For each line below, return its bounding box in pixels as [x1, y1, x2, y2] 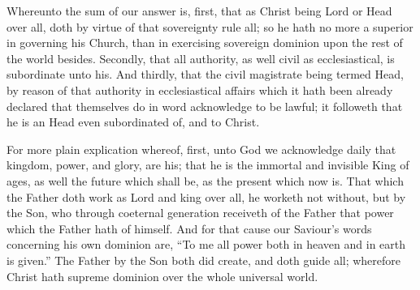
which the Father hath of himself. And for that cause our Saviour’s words [6, 220, 372, 237]
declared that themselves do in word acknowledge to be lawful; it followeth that [6, 97, 403, 114]
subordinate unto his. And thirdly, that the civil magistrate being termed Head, [6, 66, 404, 83]
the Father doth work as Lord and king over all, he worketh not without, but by [6, 188, 406, 205]
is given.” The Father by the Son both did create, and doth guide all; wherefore [6, 251, 401, 268]
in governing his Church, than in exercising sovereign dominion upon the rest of [6, 34, 403, 51]
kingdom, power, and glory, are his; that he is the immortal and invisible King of [6, 156, 409, 173]
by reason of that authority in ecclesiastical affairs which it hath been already [6, 81, 393, 98]
